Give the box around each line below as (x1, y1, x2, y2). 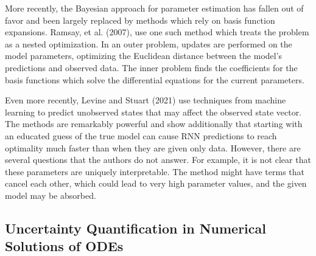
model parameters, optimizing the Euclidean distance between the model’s (5, 49, 283, 62)
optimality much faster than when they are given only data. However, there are (5, 141, 301, 154)
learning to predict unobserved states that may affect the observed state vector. (5, 105, 302, 118)
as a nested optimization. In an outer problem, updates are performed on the (5, 37, 292, 50)
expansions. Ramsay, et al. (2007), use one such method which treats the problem (5, 26, 309, 38)
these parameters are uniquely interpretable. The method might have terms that (5, 165, 305, 178)
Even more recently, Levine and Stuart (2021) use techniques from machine (5, 94, 286, 106)
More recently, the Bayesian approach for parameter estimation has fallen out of (5, 2, 304, 14)
